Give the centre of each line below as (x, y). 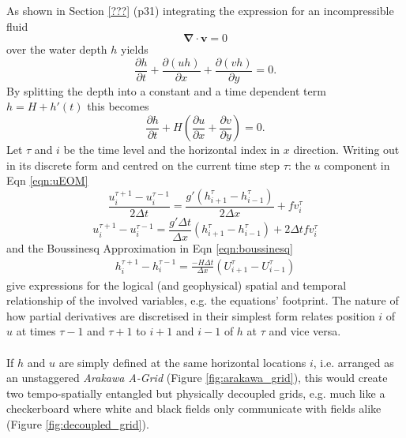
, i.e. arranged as (353, 362)
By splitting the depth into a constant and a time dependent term (166, 90)
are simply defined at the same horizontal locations (182, 362)
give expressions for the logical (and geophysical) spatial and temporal (177, 285)
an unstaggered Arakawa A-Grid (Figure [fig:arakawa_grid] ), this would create (197, 378)
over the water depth (57, 49)
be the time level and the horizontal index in (172, 150)
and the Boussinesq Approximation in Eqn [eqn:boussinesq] (150, 247)
